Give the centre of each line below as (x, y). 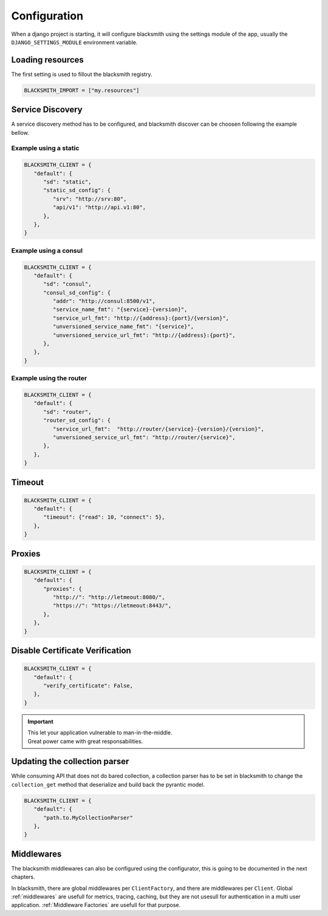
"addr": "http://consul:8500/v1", (104, 301)
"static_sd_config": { (77, 190)
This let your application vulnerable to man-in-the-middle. (100, 733)
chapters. (23, 877)
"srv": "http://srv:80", (90, 199)
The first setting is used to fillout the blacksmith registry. (82, 74)
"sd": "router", (67, 412)
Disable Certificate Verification (71, 650)
